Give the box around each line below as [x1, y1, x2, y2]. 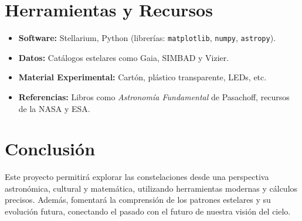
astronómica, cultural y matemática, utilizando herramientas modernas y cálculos [5, 182, 298, 194]
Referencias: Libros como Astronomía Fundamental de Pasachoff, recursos [18, 90, 290, 103]
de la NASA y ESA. [18, 102, 90, 114]
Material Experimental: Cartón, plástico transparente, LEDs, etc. [18, 71, 267, 83]
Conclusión [5, 137, 96, 161]
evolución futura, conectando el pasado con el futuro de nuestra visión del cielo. [5, 205, 291, 217]
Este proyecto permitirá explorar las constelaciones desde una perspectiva [5, 171, 269, 183]
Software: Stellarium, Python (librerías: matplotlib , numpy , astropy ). [18, 32, 276, 44]
